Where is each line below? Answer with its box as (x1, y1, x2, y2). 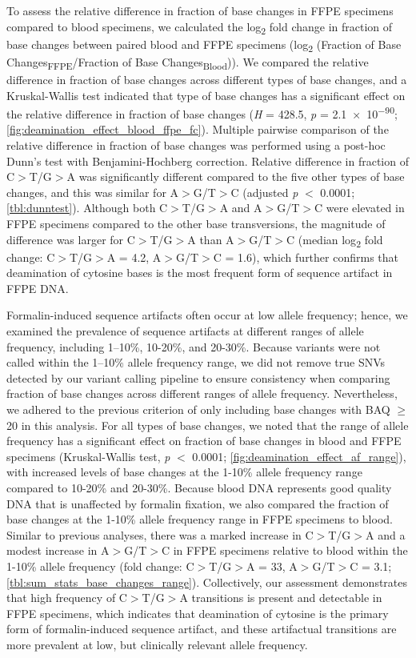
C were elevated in (314, 199, 405, 216)
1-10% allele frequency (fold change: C (6, 557, 194, 574)
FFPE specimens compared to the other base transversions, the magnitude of (6, 215, 386, 231)
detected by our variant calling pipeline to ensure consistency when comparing (6, 369, 390, 386)
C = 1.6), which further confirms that (213, 248, 399, 265)
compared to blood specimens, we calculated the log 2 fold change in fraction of (6, 18, 393, 37)
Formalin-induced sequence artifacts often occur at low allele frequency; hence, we (6, 307, 408, 323)
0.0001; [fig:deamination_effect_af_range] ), (192, 447, 406, 464)
